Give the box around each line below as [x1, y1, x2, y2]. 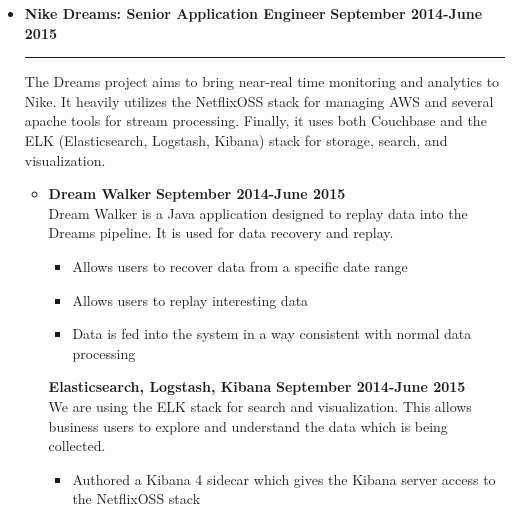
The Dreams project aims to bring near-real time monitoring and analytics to [24, 71, 500, 92]
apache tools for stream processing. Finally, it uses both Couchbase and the [24, 110, 487, 131]
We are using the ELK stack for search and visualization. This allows [48, 395, 472, 416]
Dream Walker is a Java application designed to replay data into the [48, 202, 468, 223]
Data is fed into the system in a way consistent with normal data [72, 323, 472, 344]
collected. [48, 435, 106, 456]
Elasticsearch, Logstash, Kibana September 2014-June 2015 [48, 376, 466, 397]
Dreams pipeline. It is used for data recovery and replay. [48, 222, 394, 243]
